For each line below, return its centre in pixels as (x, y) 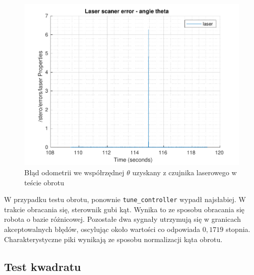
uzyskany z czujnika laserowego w (184, 172)
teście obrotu (44, 182)
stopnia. (238, 229)
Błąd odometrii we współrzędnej (74, 172)
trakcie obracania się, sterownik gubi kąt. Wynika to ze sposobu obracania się (124, 209)
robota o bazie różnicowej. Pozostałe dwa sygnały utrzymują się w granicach (123, 219)
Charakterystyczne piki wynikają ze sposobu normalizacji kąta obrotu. (113, 239)
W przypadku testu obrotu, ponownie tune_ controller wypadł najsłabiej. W (125, 199)
